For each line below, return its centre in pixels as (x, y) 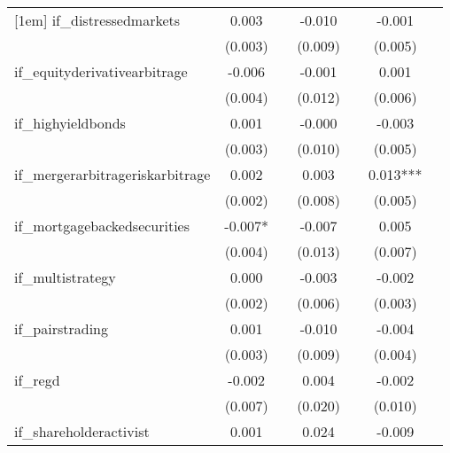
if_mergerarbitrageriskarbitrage (112, 174)
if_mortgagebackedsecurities (102, 226)
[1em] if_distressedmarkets (97, 20)
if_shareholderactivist (82, 431)
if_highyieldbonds (70, 123)
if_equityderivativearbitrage (101, 71)
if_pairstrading (62, 328)
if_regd (37, 380)
